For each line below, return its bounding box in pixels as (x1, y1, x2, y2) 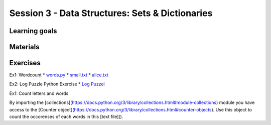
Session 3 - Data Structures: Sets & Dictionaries (9, 8, 213, 19)
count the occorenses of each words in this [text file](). (9, 113, 123, 120)
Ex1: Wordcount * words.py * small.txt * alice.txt (9, 72, 109, 78)
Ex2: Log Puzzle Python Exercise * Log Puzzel (9, 81, 105, 87)
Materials (9, 43, 40, 51)
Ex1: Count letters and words (9, 90, 69, 96)
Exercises (9, 59, 41, 67)
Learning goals (9, 27, 57, 35)
